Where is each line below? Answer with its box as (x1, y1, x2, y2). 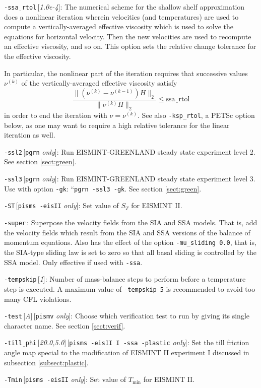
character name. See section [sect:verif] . (4, 320, 125, 331)
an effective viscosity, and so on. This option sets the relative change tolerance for (4, 41, 256, 51)
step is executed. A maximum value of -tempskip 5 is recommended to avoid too (4, 283, 255, 294)
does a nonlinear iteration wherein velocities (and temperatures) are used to (4, 11, 239, 22)
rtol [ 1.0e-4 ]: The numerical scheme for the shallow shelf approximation (22, 2, 245, 12)
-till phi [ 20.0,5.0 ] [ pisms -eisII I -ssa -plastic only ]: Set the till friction (4, 337, 249, 348)
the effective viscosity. (4, 51, 71, 61)
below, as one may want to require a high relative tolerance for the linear (4, 119, 230, 130)
